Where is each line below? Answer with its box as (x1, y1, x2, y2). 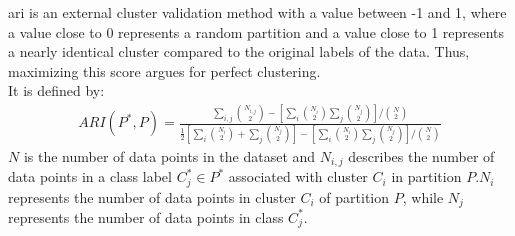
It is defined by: (8, 80, 105, 101)
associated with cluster (228, 166, 368, 187)
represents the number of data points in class (8, 206, 284, 227)
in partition (391, 166, 462, 187)
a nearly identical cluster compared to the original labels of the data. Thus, (8, 41, 470, 62)
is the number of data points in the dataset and (23, 145, 316, 166)
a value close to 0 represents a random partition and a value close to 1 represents (8, 21, 505, 42)
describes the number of (348, 145, 495, 166)
